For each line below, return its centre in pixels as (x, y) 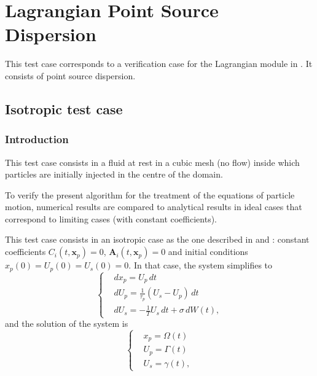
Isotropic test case (64, 108)
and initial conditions (208, 252)
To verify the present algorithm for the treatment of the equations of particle (150, 194)
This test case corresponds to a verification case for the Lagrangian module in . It (159, 64)
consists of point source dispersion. (70, 75)
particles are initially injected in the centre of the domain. (114, 174)
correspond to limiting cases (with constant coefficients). (111, 218)
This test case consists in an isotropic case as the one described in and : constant (157, 239)
